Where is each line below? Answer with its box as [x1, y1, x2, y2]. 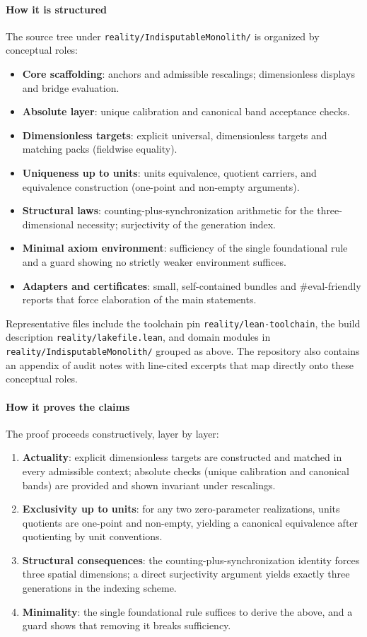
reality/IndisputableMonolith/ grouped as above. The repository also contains [6, 344, 360, 358]
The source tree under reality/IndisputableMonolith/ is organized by [6, 28, 320, 43]
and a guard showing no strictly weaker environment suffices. [22, 254, 286, 269]
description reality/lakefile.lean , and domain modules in [6, 329, 271, 344]
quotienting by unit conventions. [22, 529, 163, 544]
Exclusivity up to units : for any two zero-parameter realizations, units [22, 501, 340, 516]
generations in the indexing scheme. [22, 580, 177, 595]
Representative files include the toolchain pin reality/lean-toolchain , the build [6, 315, 361, 330]
